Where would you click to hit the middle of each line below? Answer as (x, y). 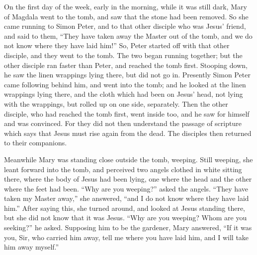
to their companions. (36, 143)
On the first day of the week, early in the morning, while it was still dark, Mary (126, 6)
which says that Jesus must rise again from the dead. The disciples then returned (128, 133)
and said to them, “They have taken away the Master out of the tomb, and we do (128, 35)
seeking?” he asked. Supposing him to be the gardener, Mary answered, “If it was (128, 227)
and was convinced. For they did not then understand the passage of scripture (123, 123)
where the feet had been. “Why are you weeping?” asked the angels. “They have (126, 188)
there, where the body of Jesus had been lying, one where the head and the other (128, 179)
